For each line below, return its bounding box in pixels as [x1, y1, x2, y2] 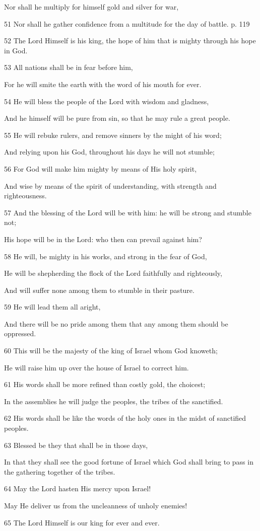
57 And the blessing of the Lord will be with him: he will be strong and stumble [4, 207, 251, 217]
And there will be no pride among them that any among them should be [4, 318, 228, 329]
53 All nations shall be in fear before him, [4, 62, 133, 72]
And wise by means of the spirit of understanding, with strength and [4, 180, 217, 191]
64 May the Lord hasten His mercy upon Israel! [4, 483, 151, 494]
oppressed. [4, 328, 36, 339]
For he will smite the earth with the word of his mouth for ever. [4, 79, 202, 89]
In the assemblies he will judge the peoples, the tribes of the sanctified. [4, 396, 223, 406]
